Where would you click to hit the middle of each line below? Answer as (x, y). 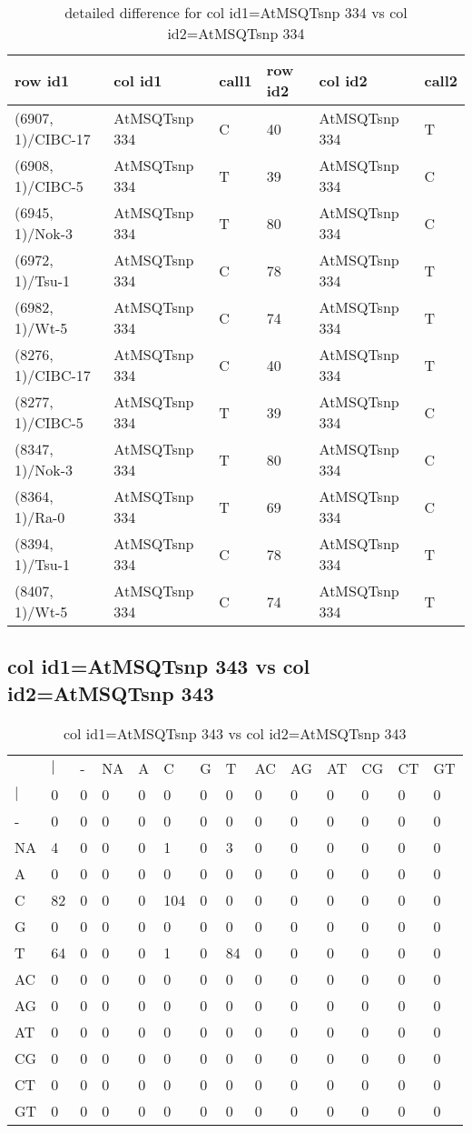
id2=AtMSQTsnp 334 (236, 33)
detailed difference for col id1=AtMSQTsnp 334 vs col (236, 12)
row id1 (42, 80)
